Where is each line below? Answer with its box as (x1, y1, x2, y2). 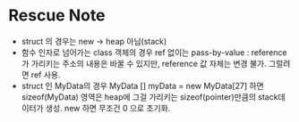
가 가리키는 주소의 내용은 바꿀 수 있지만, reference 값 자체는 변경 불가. (21, 58, 267, 69)
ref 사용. (30, 69, 61, 80)
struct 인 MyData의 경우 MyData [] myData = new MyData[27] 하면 (21, 80, 265, 91)
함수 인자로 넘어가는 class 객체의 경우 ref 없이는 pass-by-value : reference (21, 46, 287, 58)
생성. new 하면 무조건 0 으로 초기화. (45, 102, 171, 113)
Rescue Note (8, 5, 106, 26)
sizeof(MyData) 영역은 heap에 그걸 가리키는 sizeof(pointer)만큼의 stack (21, 91, 278, 102)
